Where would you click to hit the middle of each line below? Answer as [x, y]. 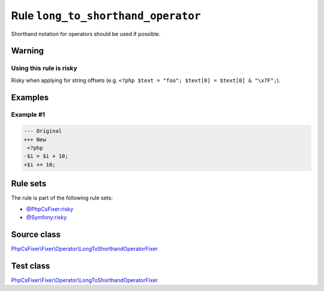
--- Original [43, 131]
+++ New [35, 140]
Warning [28, 51]
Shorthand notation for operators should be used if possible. [86, 34]
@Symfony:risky [46, 217]
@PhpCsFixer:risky [50, 209]
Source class [36, 234]
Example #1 [28, 115]
